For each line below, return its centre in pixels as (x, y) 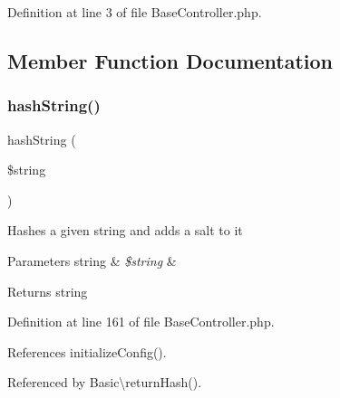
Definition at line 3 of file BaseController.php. (135, 12)
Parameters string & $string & (92, 260)
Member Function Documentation (170, 60)
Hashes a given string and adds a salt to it (125, 230)
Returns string (48, 291)
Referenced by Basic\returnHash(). (105, 382)
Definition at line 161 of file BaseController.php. (141, 322)
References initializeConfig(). (87, 351)
